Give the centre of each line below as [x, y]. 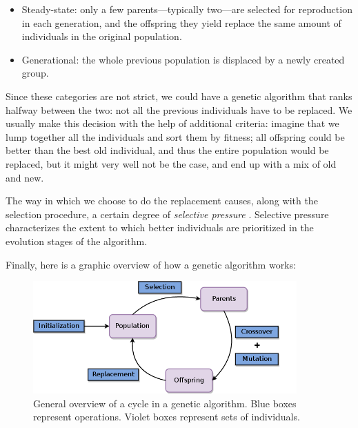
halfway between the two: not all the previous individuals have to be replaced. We [179, 109]
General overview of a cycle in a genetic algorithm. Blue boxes [165, 403]
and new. [25, 177]
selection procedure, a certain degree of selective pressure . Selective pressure [167, 214]
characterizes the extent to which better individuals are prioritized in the [160, 227]
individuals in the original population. [102, 36]
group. [35, 73]
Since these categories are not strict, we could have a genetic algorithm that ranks [179, 96]
